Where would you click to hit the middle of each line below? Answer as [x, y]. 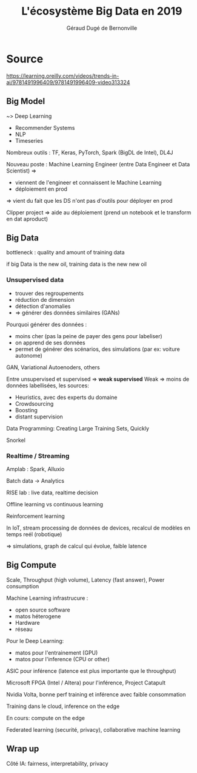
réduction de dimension [45, 299]
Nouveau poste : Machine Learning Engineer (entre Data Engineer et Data [98, 164]
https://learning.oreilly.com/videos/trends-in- [63, 76]
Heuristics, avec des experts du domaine [66, 397]
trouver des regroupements [49, 293]
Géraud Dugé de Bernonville [102, 28]
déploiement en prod [41, 189]
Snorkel [16, 440]
